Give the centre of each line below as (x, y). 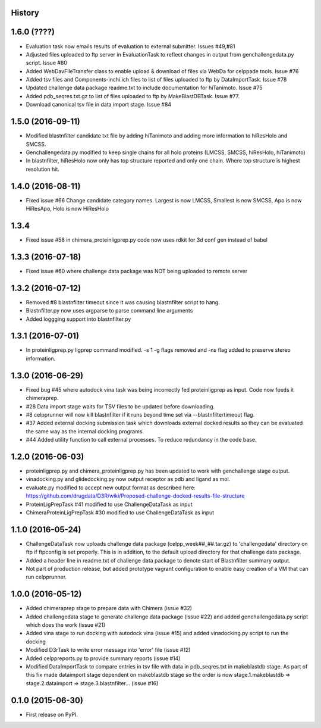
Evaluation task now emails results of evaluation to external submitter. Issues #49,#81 (130, 46)
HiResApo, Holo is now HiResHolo (67, 209)
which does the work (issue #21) (66, 625)
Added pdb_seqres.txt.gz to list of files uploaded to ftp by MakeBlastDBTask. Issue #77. (133, 96)
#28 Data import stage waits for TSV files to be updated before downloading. (120, 406)
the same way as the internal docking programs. (85, 431)
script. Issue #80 (47, 63)
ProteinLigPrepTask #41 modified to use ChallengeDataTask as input (109, 504)
